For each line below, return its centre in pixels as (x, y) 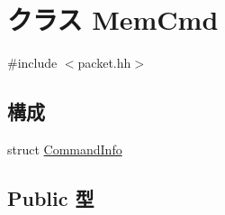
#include (32, 63)
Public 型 (51, 197)
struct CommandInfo (65, 149)
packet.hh (104, 63)
